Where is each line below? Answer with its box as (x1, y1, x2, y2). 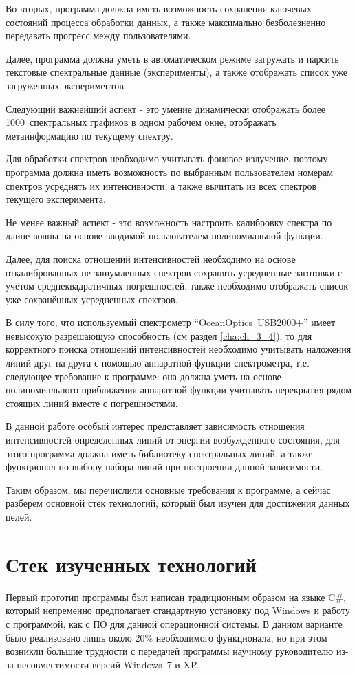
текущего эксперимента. (6, 192, 106, 206)
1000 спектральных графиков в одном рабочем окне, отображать (6, 115, 277, 129)
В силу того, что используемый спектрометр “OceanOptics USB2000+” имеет (6, 315, 336, 329)
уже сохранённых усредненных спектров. (6, 292, 178, 306)
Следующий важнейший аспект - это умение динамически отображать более (6, 101, 326, 116)
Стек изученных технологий (6, 549, 257, 578)
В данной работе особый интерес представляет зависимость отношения (6, 419, 305, 433)
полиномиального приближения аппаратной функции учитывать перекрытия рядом (6, 382, 352, 397)
